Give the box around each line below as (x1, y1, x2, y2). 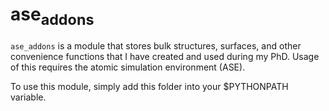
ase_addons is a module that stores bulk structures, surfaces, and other (10, 39, 302, 52)
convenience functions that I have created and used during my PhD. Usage (10, 50, 320, 62)
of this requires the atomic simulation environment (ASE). (10, 61, 246, 73)
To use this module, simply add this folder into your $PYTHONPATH (10, 80, 289, 92)
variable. (10, 91, 47, 103)
